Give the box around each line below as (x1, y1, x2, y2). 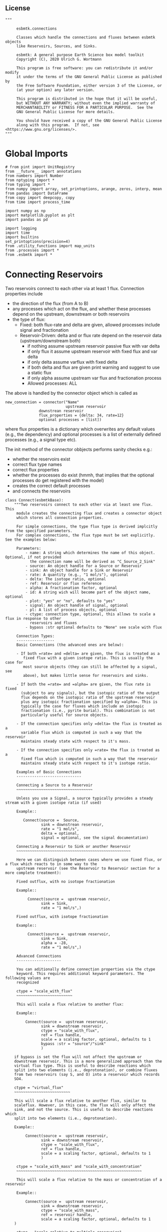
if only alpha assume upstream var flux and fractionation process (27, 375, 161, 381)
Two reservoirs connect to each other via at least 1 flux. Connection (5, 285, 144, 291)
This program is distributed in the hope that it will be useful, (16, 96, 157, 101)
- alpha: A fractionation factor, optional (25, 585, 117, 590)
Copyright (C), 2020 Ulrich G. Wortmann (16, 57, 101, 62)
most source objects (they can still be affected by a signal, (23, 664, 157, 669)
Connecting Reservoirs (5, 269, 103, 280)
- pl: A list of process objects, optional (25, 607, 117, 612)
